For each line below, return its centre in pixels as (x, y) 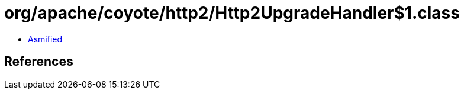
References (39, 62)
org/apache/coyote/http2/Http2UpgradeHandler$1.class (232, 13)
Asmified (45, 39)
